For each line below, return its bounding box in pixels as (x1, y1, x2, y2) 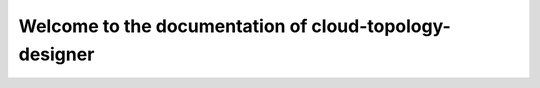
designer (18, 43, 95, 65)
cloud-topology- (311, 15, 452, 37)
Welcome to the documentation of (18, 15, 308, 37)
